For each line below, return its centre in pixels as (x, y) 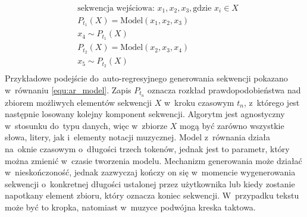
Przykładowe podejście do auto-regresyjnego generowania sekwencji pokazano (146, 78)
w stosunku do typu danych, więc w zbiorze (86, 125)
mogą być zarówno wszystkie (232, 125)
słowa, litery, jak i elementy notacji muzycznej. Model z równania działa (137, 137)
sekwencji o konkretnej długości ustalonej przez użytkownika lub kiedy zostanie (150, 183)
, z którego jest (272, 102)
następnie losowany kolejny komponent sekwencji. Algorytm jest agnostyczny (145, 114)
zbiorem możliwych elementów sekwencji (79, 102)
